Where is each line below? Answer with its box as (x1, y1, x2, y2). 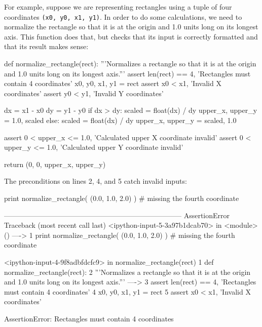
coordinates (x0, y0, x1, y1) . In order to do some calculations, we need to (4, 11, 242, 22)
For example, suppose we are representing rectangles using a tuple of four (4, 2, 232, 12)
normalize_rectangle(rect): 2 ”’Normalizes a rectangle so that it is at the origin (4, 266, 251, 277)
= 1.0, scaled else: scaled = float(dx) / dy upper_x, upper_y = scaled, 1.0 (4, 115, 237, 125)
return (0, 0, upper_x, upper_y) (4, 158, 106, 169)
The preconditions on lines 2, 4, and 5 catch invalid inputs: (4, 176, 187, 186)
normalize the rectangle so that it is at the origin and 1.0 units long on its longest (4, 21, 258, 32)
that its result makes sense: (4, 41, 89, 52)
